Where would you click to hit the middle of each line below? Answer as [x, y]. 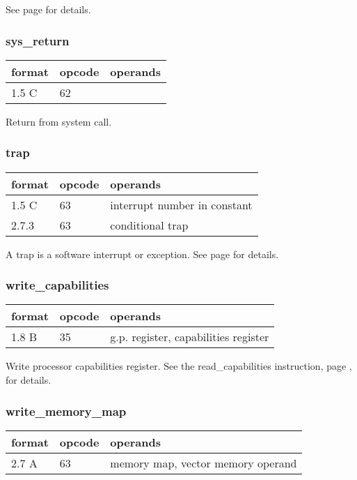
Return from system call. [59, 121]
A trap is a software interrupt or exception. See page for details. [142, 254]
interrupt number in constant [181, 204]
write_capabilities [57, 285]
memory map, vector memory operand [204, 463]
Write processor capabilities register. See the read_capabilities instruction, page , [179, 366]
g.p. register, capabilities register [190, 337]
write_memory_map [66, 411]
